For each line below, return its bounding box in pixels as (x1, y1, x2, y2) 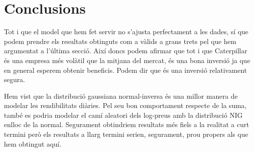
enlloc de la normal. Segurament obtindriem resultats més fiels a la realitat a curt (4, 119, 249, 130)
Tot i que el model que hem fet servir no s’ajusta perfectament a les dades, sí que (4, 26, 249, 37)
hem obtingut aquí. (4, 138, 62, 149)
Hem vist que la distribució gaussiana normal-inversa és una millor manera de (4, 90, 238, 101)
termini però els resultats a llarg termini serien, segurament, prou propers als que (4, 129, 248, 139)
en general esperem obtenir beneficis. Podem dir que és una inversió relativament (4, 65, 247, 75)
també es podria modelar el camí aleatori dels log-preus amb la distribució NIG (4, 109, 243, 120)
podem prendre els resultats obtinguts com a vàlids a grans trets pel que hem (4, 36, 236, 46)
